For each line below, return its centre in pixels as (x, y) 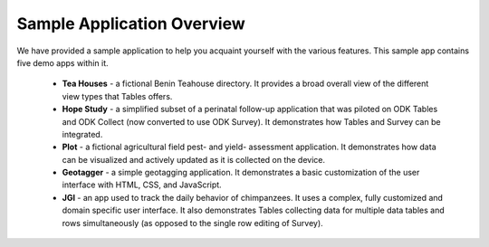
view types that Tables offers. (117, 96)
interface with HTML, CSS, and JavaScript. (142, 185)
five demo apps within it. (62, 62)
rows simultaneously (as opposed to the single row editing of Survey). (192, 223)
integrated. (82, 134)
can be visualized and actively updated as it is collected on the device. (194, 159)
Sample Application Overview (131, 24)
